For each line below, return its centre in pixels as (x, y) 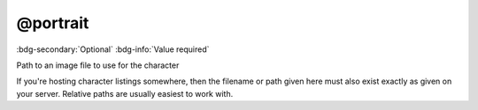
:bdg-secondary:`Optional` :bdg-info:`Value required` (113, 49)
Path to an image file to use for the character (98, 65)
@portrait (53, 23)
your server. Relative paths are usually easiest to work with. (125, 93)
